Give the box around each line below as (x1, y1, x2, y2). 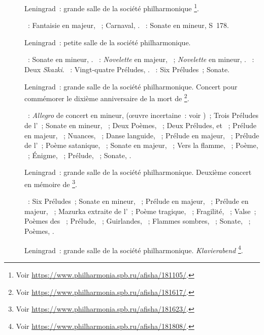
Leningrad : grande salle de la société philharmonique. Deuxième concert (24, 167, 252, 177)
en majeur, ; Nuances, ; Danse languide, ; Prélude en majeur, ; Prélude (24, 130, 259, 140)
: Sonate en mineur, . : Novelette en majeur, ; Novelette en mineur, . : (27, 54, 254, 65)
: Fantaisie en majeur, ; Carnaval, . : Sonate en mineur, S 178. (27, 20, 229, 31)
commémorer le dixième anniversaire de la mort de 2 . (24, 92, 189, 103)
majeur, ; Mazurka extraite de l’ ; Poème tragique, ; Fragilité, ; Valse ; (24, 205, 256, 216)
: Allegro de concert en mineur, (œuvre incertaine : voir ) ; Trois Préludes (27, 110, 258, 120)
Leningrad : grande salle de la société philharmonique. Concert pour (24, 81, 238, 92)
